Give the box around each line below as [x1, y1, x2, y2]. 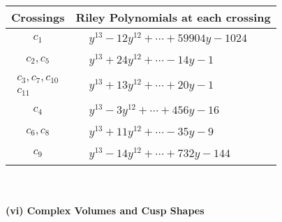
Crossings [11, 9, 65, 25]
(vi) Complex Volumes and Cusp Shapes [6, 203, 205, 218]
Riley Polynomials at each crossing [75, 9, 271, 25]
